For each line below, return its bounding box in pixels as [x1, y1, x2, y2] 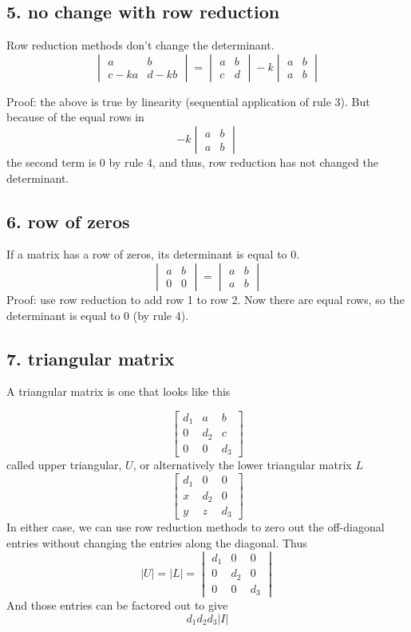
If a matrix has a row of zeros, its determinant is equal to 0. [6, 246, 300, 263]
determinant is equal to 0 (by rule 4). [6, 306, 189, 323]
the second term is [6, 153, 97, 170]
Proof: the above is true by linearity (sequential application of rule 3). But [6, 93, 370, 109]
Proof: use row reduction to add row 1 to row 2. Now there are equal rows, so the [6, 290, 405, 307]
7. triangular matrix [6, 346, 175, 370]
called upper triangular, [6, 456, 122, 473]
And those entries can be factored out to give [6, 597, 228, 614]
